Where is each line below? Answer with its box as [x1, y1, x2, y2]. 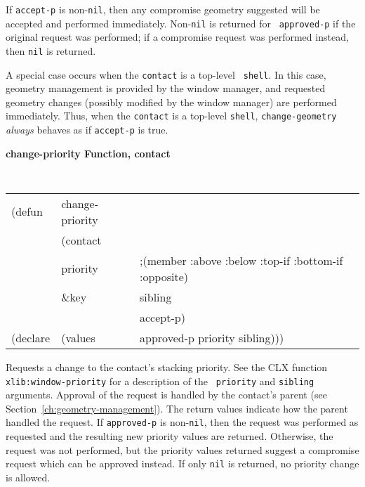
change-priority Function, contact [6, 145, 171, 160]
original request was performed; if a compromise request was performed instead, [6, 30, 349, 44]
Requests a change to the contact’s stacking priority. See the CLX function [6, 359, 328, 374]
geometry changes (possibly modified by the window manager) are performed [6, 94, 337, 109]
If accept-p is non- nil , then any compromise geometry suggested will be [6, 2, 320, 16]
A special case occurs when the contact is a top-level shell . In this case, [6, 67, 326, 82]
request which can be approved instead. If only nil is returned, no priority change [6, 456, 359, 471]
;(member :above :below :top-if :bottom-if [140, 252, 343, 268]
